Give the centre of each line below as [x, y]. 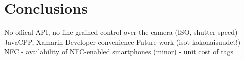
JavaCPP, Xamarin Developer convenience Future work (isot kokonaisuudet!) [123, 41]
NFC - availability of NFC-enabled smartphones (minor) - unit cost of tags [119, 51]
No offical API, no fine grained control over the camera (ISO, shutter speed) [121, 32]
